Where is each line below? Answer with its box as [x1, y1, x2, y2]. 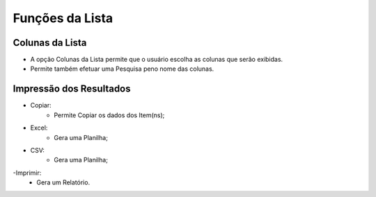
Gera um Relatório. [36, 178, 91, 187]
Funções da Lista [13, 10, 113, 26]
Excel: [30, 123, 48, 132]
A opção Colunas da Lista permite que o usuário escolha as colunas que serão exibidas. [30, 55, 283, 64]
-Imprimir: [13, 169, 42, 177]
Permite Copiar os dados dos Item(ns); [54, 111, 165, 119]
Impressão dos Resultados [13, 83, 132, 95]
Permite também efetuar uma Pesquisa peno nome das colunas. [30, 65, 214, 73]
